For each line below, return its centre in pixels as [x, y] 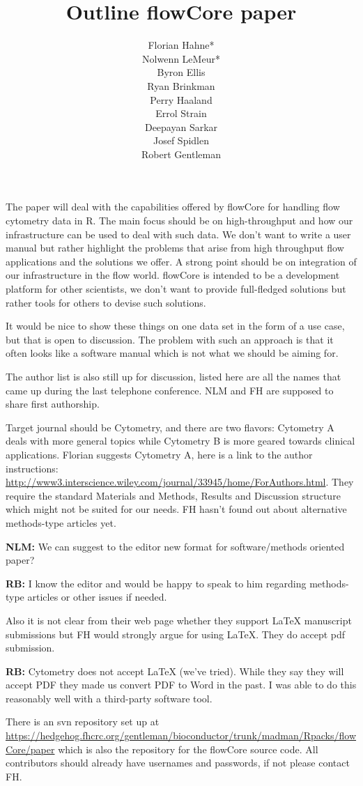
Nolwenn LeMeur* [181, 58]
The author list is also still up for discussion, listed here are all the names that [173, 376]
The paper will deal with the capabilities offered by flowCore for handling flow [173, 207]
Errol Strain [181, 113]
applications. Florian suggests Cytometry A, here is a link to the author [159, 454]
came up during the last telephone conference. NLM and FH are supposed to [170, 390]
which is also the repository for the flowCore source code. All [188, 749]
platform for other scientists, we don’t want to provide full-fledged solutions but [176, 289]
